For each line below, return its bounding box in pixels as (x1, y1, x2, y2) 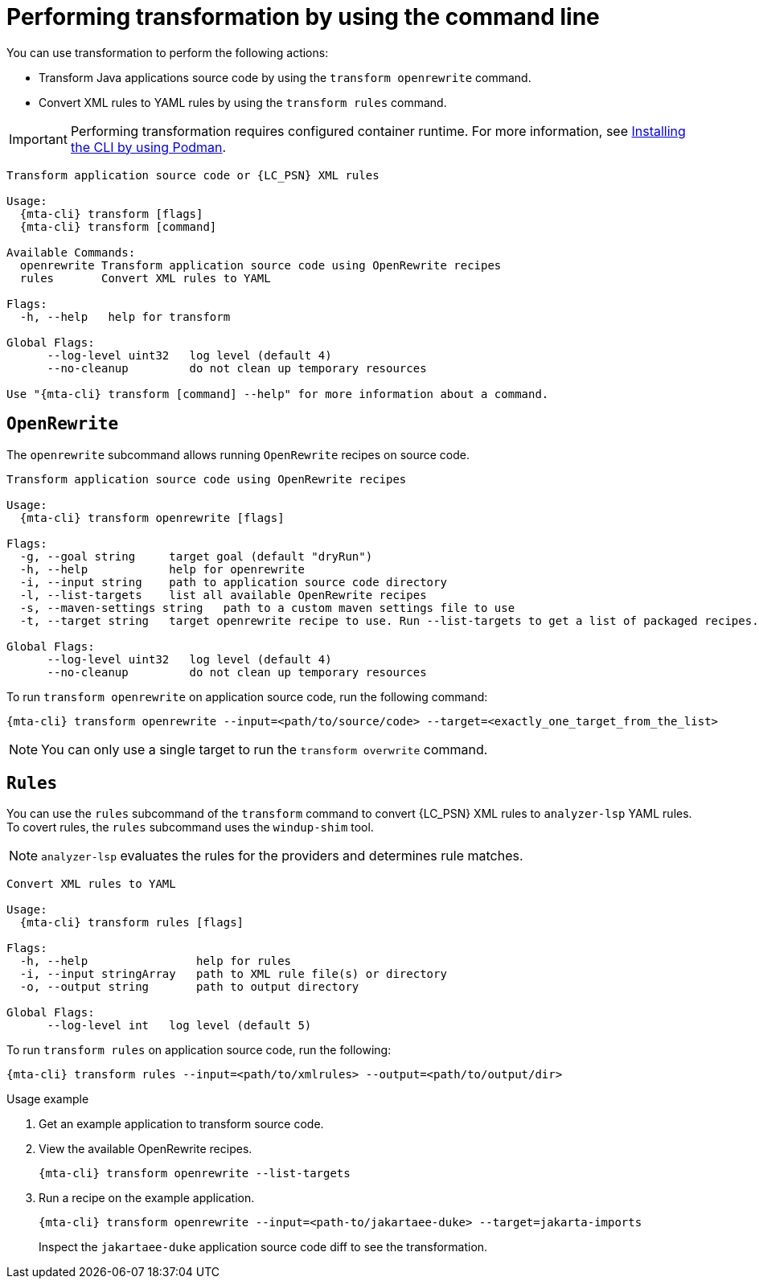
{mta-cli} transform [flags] (19, 207, 203, 220)
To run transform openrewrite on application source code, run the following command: (6, 689, 488, 704)
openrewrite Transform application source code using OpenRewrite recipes (19, 258, 502, 272)
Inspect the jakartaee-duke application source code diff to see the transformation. (39, 1240, 488, 1254)
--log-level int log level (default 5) (47, 1019, 312, 1033)
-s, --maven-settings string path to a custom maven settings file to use (19, 601, 515, 614)
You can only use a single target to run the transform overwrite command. (41, 741, 488, 757)
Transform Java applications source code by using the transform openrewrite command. (39, 70, 531, 84)
